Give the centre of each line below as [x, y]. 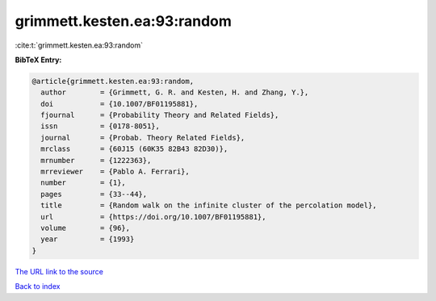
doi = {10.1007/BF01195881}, [119, 104]
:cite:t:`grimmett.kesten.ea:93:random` [79, 45]
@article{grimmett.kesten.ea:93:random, [113, 81]
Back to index [38, 286]
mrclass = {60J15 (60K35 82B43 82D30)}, [134, 149]
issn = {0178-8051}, [101, 126]
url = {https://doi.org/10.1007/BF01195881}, [153, 217]
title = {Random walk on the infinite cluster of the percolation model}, [209, 205]
